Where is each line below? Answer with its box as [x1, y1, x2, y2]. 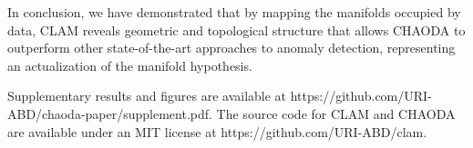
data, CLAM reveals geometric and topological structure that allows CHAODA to [7, 20, 466, 39]
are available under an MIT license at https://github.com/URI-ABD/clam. [7, 122, 427, 141]
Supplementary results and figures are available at [7, 86, 287, 105]
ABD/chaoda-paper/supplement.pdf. [7, 104, 212, 123]
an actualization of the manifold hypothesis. [7, 55, 252, 74]
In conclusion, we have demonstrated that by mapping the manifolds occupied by [7, 3, 461, 21]
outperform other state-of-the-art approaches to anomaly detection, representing [7, 38, 456, 57]
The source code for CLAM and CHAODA [216, 104, 456, 123]
